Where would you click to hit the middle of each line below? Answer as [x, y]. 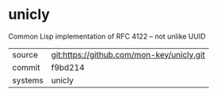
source [25, 54]
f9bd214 [68, 67]
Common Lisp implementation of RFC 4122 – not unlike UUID [107, 36]
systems [28, 80]
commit [26, 67]
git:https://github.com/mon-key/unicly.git [128, 54]
